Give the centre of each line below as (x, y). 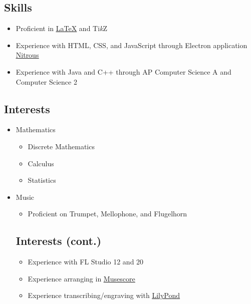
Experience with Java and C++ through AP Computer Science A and (123, 71)
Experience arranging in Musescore (81, 278)
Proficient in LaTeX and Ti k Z (62, 28)
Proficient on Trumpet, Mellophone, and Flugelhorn (107, 214)
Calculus (41, 163)
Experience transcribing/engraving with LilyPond (104, 295)
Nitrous (27, 55)
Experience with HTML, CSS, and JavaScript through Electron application (132, 45)
